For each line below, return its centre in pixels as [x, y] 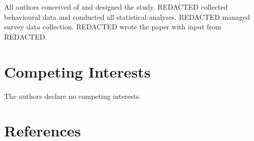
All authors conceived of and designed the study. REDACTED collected [116, 7]
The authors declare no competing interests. [73, 96]
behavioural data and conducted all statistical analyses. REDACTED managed [127, 16]
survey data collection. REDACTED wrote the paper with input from [113, 27]
